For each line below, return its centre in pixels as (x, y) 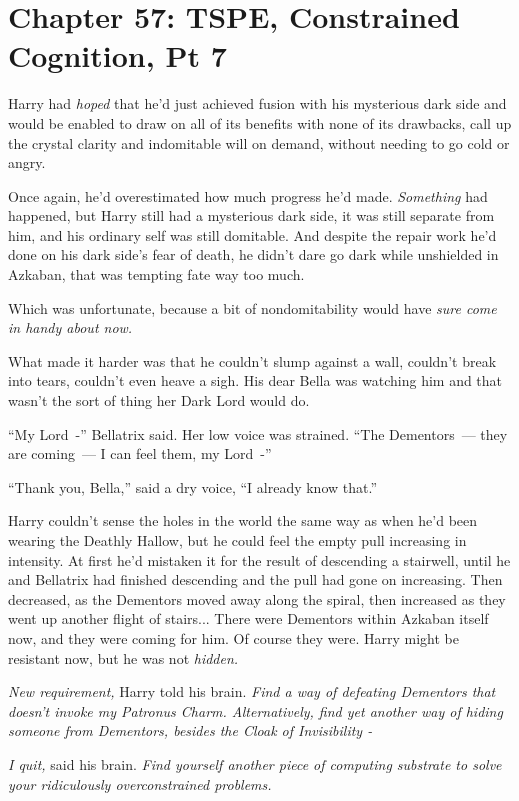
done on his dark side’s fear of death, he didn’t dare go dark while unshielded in (253, 254)
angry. (27, 162)
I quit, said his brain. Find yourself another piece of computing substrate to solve (255, 763)
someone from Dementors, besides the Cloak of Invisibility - (190, 730)
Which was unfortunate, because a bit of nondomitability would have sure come (252, 307)
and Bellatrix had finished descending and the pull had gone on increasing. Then (255, 579)
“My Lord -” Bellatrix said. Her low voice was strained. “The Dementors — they (258, 433)
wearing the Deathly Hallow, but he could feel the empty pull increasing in (237, 540)
